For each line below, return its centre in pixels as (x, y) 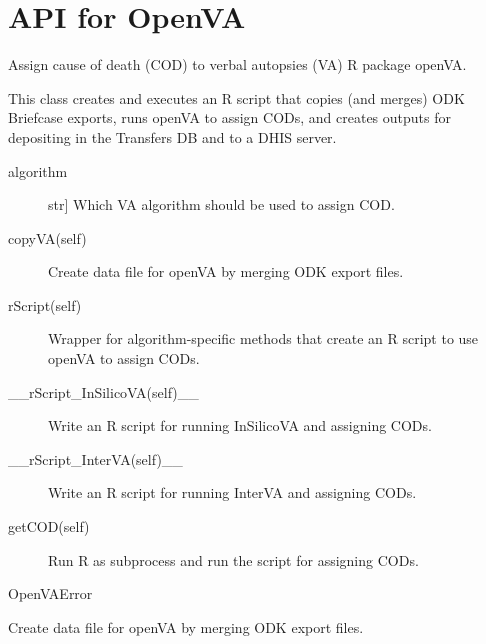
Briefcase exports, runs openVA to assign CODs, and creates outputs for (229, 117)
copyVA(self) (47, 237)
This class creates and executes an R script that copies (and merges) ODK (236, 97)
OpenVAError (50, 593)
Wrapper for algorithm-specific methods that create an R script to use (263, 338)
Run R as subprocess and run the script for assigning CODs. (233, 559)
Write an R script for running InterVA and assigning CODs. (232, 492)
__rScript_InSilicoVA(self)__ (103, 391)
